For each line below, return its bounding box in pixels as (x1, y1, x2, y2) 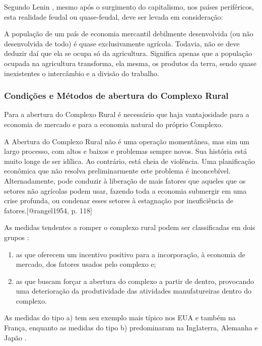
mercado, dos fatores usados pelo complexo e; (16, 259, 156, 269)
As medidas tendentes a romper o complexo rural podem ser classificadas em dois (4, 222, 255, 233)
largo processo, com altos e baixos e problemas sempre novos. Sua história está (4, 146, 247, 156)
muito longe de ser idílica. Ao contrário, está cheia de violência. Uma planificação (4, 155, 255, 166)
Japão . (4, 332, 27, 342)
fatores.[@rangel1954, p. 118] (4, 205, 92, 215)
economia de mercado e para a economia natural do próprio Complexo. (4, 119, 223, 129)
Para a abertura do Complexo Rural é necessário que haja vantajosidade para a (4, 109, 249, 120)
